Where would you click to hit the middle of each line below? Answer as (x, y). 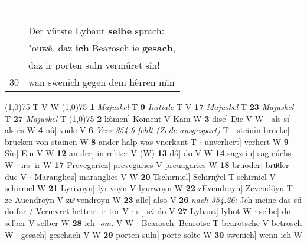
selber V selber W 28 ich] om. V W (69, 222)
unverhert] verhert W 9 (246, 141)
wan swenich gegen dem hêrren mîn (102, 82)
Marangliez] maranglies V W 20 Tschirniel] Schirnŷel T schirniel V (155, 176)
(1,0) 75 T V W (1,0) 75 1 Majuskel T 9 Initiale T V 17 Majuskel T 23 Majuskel (149, 107)
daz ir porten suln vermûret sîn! (94, 65)
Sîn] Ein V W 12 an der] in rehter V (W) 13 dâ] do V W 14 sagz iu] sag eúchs (148, 153)
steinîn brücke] (263, 130)
